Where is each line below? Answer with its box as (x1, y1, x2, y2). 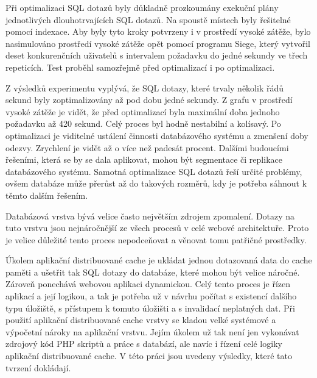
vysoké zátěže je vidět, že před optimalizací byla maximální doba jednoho (5, 105, 280, 118)
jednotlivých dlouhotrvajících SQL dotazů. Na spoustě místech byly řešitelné (5, 13, 291, 26)
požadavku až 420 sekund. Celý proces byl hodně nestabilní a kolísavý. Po (5, 117, 281, 130)
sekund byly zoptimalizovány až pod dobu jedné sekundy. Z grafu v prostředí (5, 93, 293, 106)
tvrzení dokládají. (5, 361, 71, 374)
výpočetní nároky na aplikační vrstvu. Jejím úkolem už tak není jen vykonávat (5, 325, 299, 338)
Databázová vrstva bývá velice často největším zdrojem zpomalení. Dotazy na (5, 209, 295, 222)
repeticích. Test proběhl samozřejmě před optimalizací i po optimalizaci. (5, 60, 275, 73)
